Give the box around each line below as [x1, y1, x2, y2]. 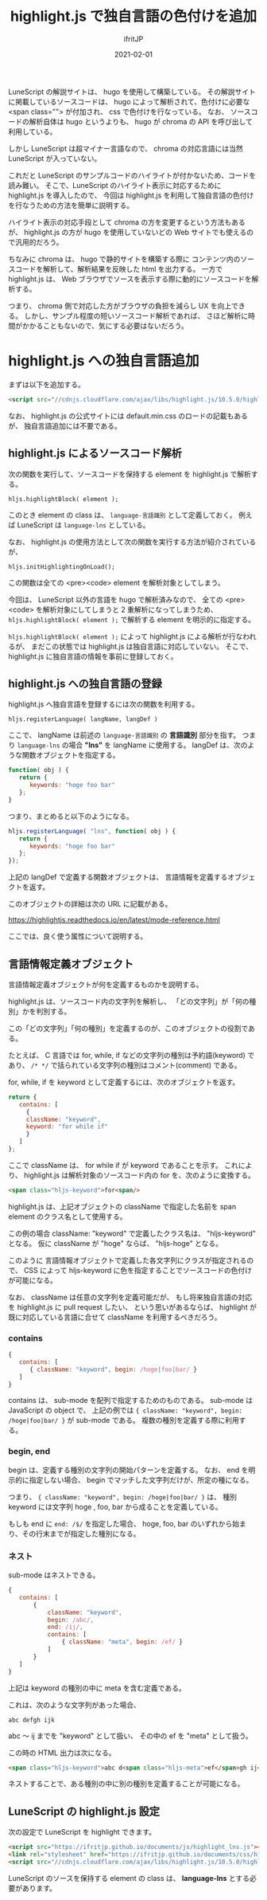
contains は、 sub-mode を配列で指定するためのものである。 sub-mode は [8, 1396, 253, 1405]
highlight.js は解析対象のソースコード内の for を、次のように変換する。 [23, 1170, 256, 1180]
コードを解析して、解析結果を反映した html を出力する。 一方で [14, 264, 223, 273]
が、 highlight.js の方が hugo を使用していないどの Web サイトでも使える [8, 227, 247, 237]
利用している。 [8, 127, 57, 136]
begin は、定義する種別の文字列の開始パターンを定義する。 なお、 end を [8, 1465, 249, 1475]
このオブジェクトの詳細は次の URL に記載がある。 [8, 899, 172, 909]
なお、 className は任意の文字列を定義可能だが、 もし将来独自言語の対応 [8, 1292, 253, 1302]
